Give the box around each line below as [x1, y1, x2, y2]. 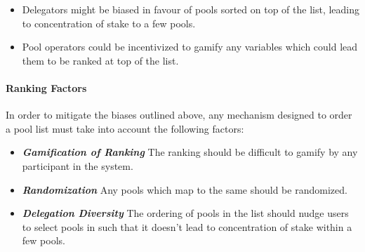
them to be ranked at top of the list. [22, 53, 179, 67]
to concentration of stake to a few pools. [22, 15, 196, 30]
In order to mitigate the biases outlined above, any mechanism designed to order [6, 107, 352, 122]
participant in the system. [22, 158, 133, 173]
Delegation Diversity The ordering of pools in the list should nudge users [22, 206, 349, 220]
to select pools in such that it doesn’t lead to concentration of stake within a [22, 219, 352, 234]
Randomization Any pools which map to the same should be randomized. [22, 182, 347, 197]
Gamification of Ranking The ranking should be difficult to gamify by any [22, 145, 358, 159]
